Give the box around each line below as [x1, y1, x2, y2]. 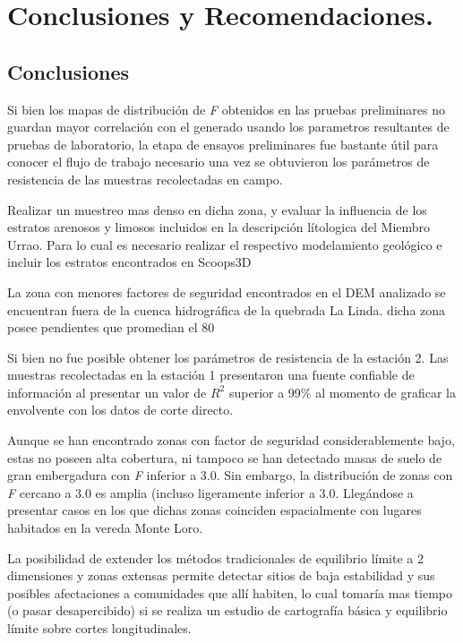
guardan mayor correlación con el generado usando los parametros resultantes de [7, 117, 450, 136]
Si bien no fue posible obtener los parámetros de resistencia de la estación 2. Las [7, 347, 449, 366]
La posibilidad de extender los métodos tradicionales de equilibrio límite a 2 [7, 548, 424, 567]
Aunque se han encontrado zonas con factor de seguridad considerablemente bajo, [7, 431, 455, 450]
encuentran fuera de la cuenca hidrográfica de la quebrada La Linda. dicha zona [7, 300, 446, 319]
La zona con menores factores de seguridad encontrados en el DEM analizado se [7, 282, 446, 301]
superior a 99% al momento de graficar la [228, 382, 456, 401]
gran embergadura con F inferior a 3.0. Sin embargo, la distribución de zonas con [7, 466, 453, 484]
